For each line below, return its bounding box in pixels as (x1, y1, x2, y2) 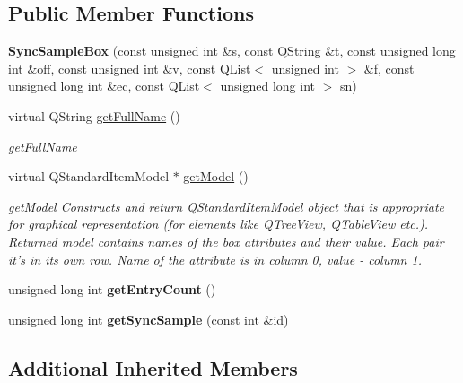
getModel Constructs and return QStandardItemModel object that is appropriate (8, 196, 445, 215)
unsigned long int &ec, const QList (8, 76, 200, 95)
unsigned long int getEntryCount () (8, 280, 216, 299)
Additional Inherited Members (8, 353, 298, 381)
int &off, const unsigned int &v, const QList (8, 58, 251, 77)
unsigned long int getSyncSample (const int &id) (8, 309, 289, 328)
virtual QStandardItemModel (8, 167, 170, 186)
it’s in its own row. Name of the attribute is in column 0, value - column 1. (8, 249, 422, 268)
